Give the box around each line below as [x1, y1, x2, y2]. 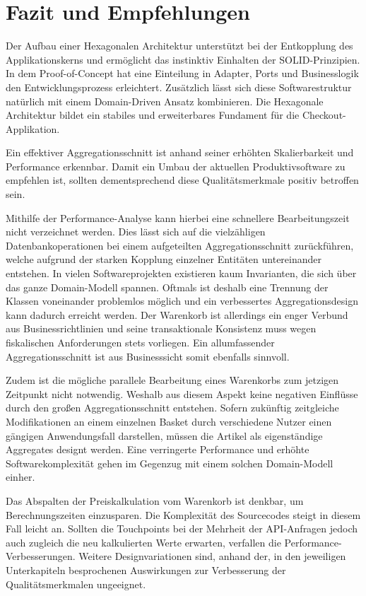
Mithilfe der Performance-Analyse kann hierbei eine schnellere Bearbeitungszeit [6, 210, 350, 225]
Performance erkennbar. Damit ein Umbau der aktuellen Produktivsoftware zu [6, 158, 346, 173]
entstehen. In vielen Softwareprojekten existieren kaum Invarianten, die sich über [6, 266, 357, 281]
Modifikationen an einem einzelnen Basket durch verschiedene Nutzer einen [6, 414, 332, 428]
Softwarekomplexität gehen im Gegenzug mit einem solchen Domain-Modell [6, 455, 333, 470]
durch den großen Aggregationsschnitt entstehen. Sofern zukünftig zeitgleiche [6, 400, 339, 415]
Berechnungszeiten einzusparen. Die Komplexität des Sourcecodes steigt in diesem [6, 507, 361, 522]
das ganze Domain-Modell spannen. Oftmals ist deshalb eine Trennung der [6, 279, 329, 294]
